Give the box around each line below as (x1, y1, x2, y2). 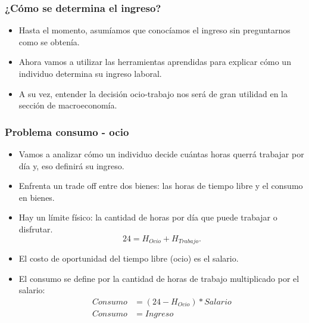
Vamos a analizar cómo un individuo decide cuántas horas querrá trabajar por (18, 148, 304, 160)
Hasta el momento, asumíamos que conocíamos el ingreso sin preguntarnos (18, 24, 291, 36)
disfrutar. (18, 222, 53, 235)
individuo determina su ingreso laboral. (18, 67, 162, 79)
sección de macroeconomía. (18, 99, 117, 111)
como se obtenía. (18, 35, 80, 48)
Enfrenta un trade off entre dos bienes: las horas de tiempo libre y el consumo (18, 179, 303, 192)
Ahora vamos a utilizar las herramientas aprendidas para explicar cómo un (18, 55, 291, 68)
